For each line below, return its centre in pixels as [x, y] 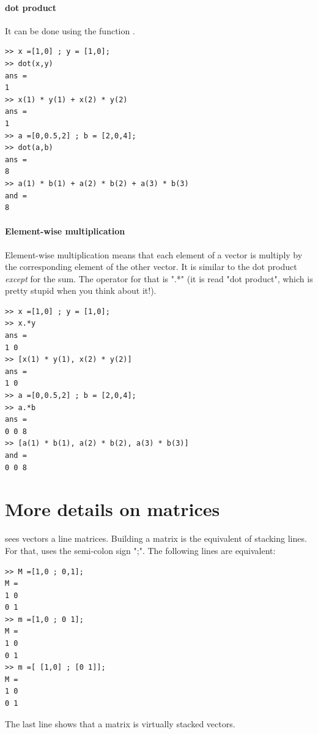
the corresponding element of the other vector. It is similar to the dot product [151, 267]
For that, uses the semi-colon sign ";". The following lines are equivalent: [140, 550]
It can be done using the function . [70, 30]
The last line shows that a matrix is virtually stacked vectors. [120, 723]
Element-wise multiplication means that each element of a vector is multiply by [154, 254]
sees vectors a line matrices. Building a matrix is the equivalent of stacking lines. [156, 538]
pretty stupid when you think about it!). [81, 290]
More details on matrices [113, 509]
